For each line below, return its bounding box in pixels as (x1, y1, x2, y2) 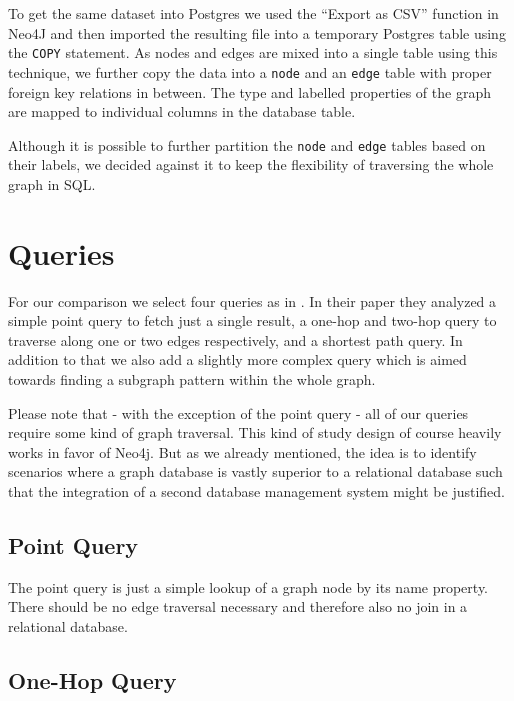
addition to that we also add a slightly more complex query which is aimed (8, 349, 467, 370)
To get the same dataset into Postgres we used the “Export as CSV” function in (8, 3, 499, 23)
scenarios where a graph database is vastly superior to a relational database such (8, 461, 503, 482)
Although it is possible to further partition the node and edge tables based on (8, 134, 486, 155)
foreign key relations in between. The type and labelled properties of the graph (8, 81, 491, 102)
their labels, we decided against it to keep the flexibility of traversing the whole (8, 154, 494, 175)
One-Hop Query (8, 664, 177, 695)
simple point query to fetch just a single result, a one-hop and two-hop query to (8, 310, 497, 331)
